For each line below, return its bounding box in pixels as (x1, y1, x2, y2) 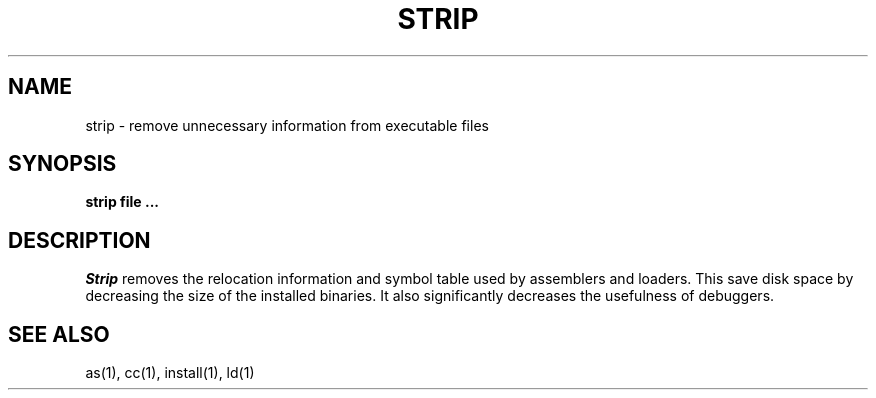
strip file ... (85, 193, 160, 211)
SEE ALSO (8, 321, 110, 347)
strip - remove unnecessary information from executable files (85, 116, 489, 134)
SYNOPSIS (8, 151, 117, 177)
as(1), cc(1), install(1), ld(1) (85, 364, 255, 382)
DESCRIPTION (8, 227, 151, 253)
